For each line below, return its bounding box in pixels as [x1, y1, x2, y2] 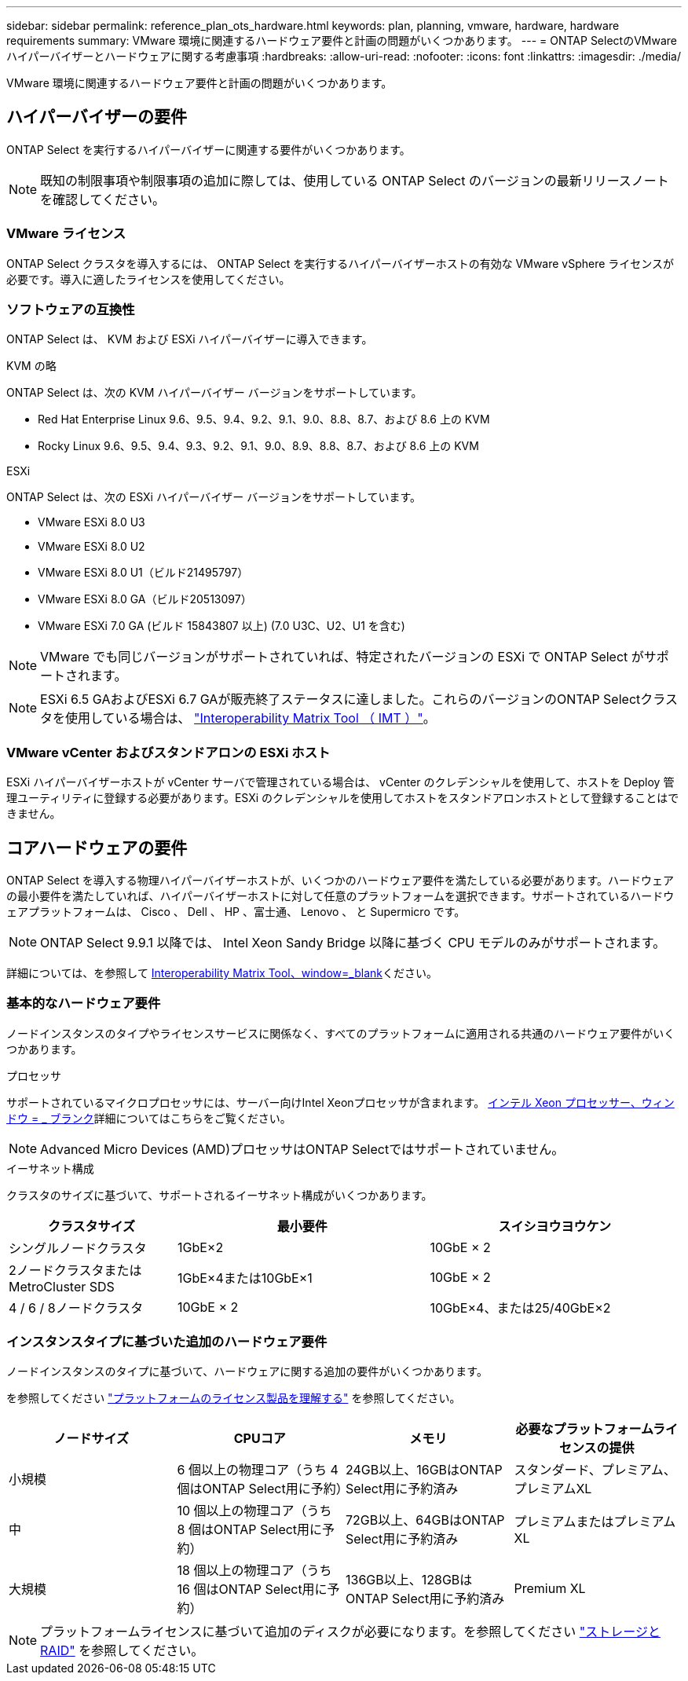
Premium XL [514, 1580, 586, 1597]
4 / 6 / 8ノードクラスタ [9, 1299, 144, 1316]
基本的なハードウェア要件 [6, 995, 161, 1012]
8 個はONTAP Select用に [177, 1522, 323, 1538]
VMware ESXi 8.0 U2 [38, 540, 145, 554]
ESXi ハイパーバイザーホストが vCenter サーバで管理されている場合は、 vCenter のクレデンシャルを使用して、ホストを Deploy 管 [6, 775, 675, 789]
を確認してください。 [40, 191, 166, 207]
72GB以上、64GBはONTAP [346, 1512, 505, 1529]
